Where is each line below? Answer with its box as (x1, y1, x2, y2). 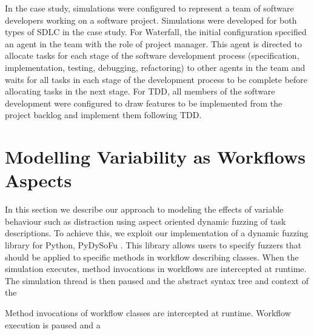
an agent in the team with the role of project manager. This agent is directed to (5, 37, 302, 50)
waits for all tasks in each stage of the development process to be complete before (5, 73, 308, 85)
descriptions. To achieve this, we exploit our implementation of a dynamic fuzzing (5, 227, 309, 239)
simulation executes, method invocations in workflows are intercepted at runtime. (5, 262, 307, 275)
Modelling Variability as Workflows (5, 144, 306, 169)
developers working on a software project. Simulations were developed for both (5, 13, 297, 26)
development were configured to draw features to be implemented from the (5, 96, 282, 109)
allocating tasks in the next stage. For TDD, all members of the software (5, 85, 275, 98)
